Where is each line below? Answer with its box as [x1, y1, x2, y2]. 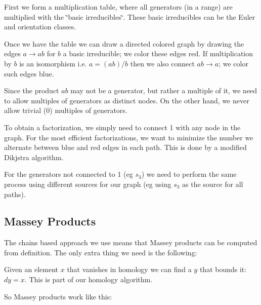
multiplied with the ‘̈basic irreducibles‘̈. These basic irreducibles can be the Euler [4, 11, 255, 22]
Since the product [4, 85, 59, 96]
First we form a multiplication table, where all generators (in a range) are [4, 2, 233, 12]
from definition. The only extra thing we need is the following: [4, 247, 197, 257]
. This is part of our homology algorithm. [24, 274, 153, 285]
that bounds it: [199, 264, 247, 275]
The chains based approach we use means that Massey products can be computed [4, 237, 257, 248]
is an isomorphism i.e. [19, 58, 87, 68]
